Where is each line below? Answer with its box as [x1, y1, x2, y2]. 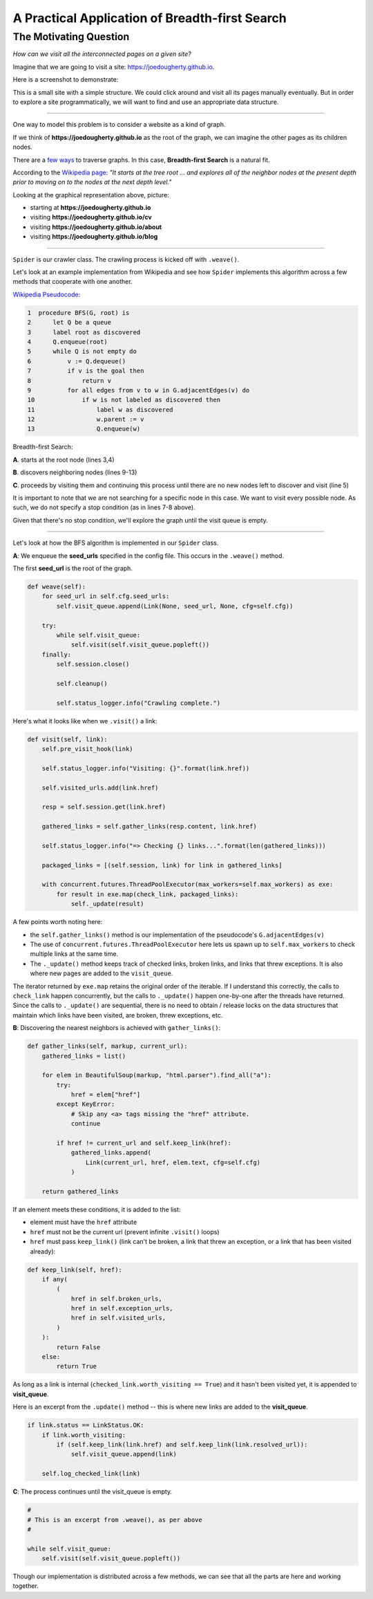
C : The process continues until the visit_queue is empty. [12, 1488, 173, 1496]
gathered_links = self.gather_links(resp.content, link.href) [41, 822, 257, 831]
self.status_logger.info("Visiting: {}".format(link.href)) [41, 764, 250, 772]
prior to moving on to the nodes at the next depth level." [12, 178, 172, 186]
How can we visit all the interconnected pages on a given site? [12, 50, 191, 58]
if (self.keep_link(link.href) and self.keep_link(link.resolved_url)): [56, 1440, 308, 1448]
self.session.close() [56, 660, 130, 668]
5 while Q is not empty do [27, 347, 137, 356]
